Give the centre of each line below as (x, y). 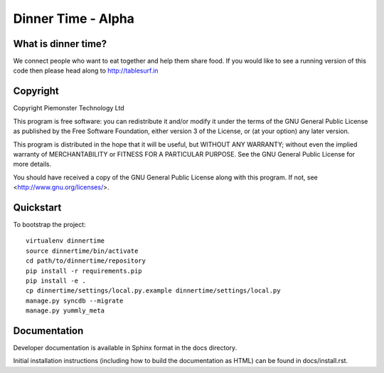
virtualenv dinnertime (65, 241)
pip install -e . (56, 280)
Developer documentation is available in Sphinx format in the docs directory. (125, 348)
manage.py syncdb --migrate (75, 300)
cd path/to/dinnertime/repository (86, 261)
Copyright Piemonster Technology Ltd (69, 108)
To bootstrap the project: (49, 225)
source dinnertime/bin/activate (82, 251)
